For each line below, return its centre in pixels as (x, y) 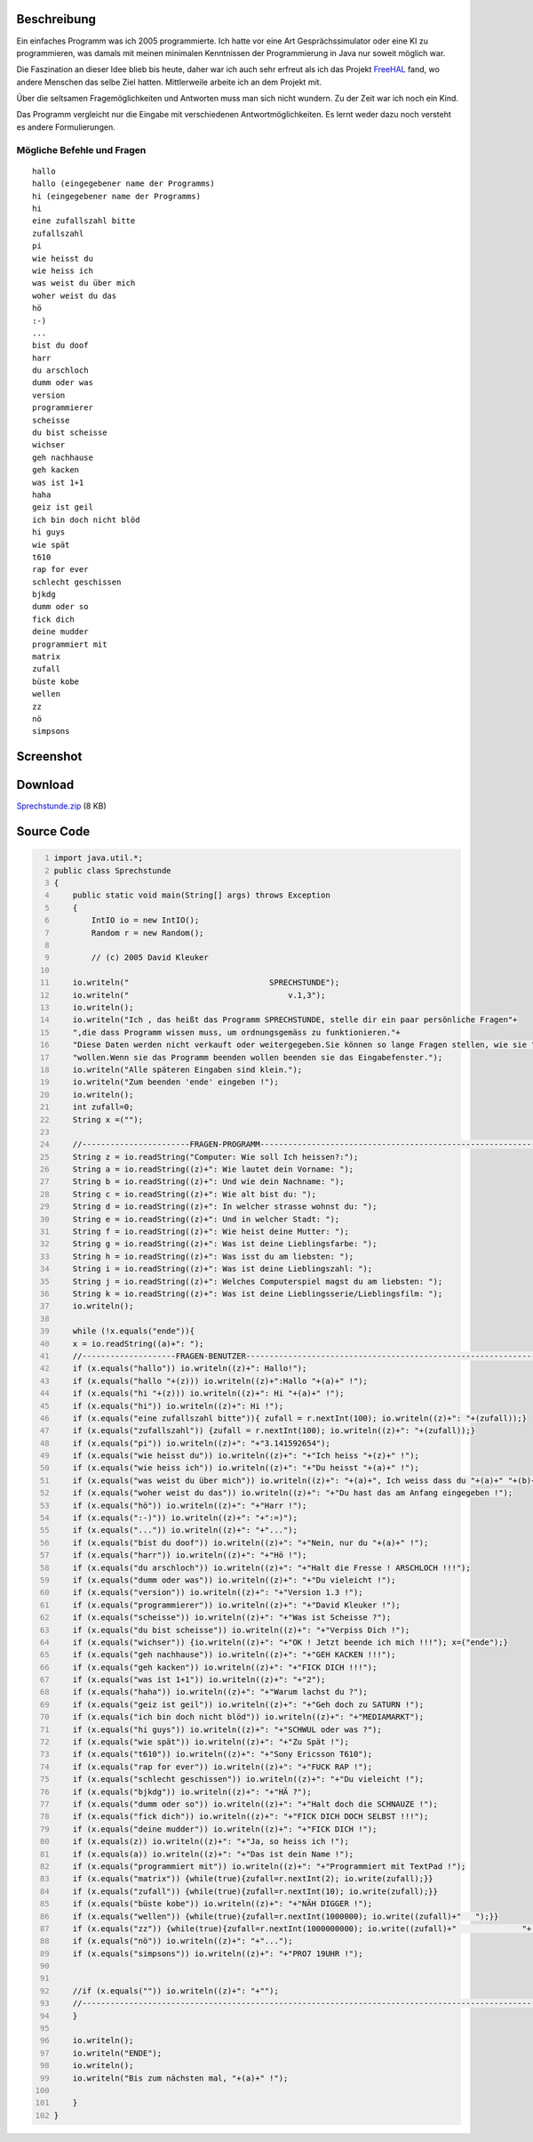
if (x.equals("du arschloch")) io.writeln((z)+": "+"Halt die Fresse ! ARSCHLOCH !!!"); (271, 1567)
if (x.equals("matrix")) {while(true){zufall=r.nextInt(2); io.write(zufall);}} (253, 1879)
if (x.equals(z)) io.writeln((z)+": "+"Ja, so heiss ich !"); (211, 1842)
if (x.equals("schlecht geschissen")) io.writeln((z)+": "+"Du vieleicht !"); (248, 1780)
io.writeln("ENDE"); (117, 2053)
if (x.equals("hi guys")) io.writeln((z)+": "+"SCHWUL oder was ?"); (227, 1729)
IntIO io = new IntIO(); (145, 920)
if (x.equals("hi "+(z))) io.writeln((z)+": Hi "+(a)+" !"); (208, 1393)
